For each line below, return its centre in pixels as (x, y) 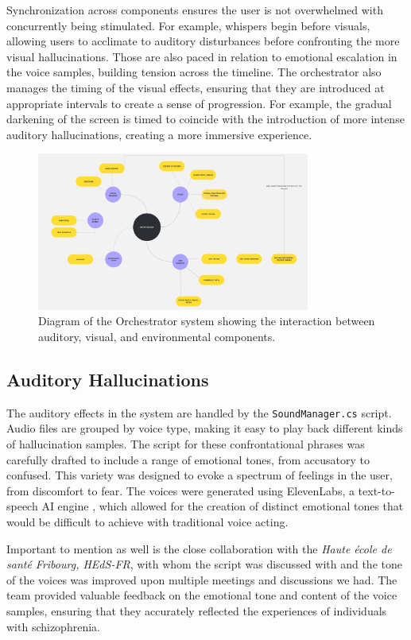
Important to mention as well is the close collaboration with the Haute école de (199, 548)
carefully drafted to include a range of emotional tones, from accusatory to (188, 459)
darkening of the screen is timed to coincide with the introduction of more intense (205, 119)
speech (22, 506)
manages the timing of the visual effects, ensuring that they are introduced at (196, 87)
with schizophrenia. (53, 626)
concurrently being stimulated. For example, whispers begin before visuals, (188, 25)
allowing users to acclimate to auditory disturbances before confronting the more (203, 41)
